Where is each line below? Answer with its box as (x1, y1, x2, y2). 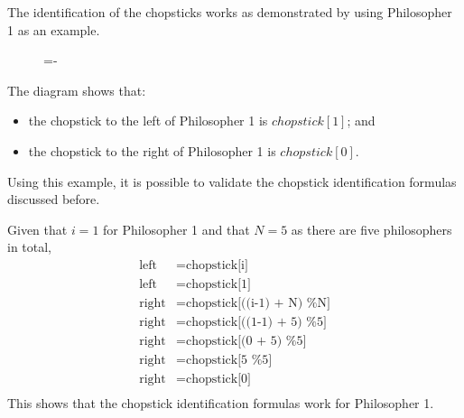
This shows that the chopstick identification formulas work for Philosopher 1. (7, 394, 434, 413)
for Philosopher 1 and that (103, 219, 250, 238)
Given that (7, 219, 68, 238)
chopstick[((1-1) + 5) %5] (185, 316, 327, 330)
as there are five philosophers (291, 219, 452, 238)
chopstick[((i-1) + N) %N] (185, 297, 330, 311)
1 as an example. (7, 20, 100, 39)
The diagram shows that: (7, 80, 146, 99)
